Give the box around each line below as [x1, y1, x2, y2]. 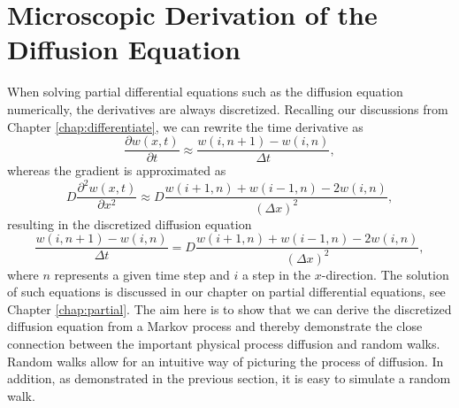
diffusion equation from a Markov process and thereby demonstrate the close [7, 317, 423, 335]
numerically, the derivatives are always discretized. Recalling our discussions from [7, 99, 448, 118]
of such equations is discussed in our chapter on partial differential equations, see [7, 282, 446, 301]
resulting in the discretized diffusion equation [7, 214, 252, 233]
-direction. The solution [321, 265, 449, 283]
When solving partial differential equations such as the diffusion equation [7, 82, 403, 101]
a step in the [241, 265, 311, 283]
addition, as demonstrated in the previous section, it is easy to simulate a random [7, 369, 451, 388]
